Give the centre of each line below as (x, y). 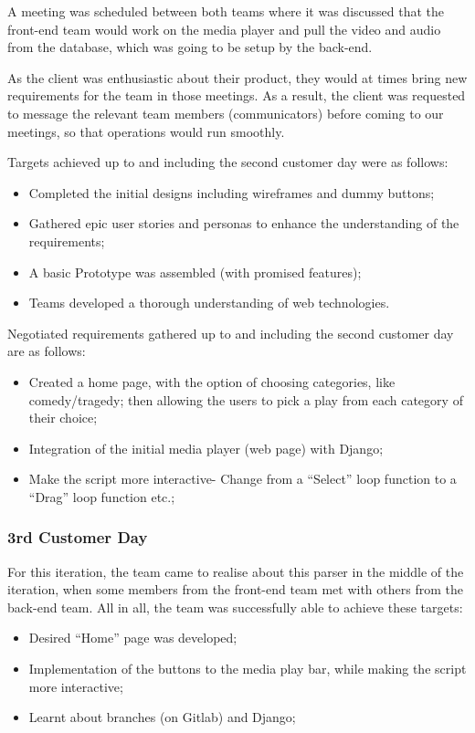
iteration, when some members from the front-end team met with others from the (235, 589)
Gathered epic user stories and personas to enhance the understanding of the (244, 223)
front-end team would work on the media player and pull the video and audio (224, 29)
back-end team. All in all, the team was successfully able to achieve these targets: (235, 607)
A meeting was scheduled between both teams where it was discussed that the (226, 11)
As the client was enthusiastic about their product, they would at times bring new (237, 77)
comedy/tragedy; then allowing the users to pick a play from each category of (246, 399)
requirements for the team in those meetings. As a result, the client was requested (237, 95)
